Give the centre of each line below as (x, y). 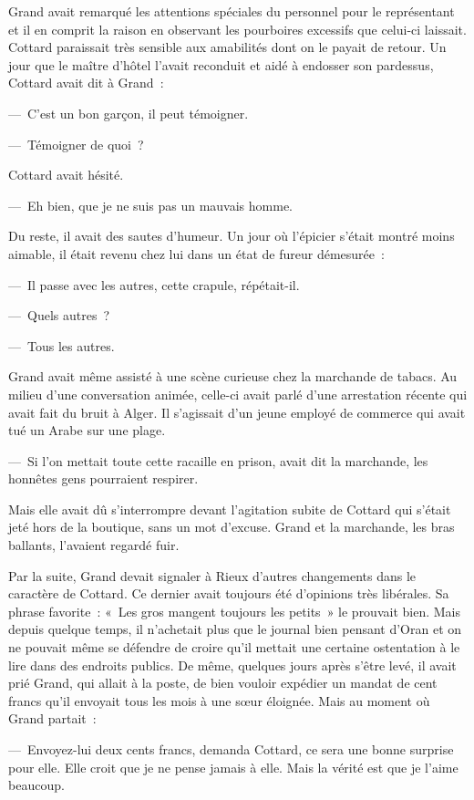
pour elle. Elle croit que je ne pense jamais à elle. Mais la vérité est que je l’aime (233, 767)
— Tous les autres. (62, 345)
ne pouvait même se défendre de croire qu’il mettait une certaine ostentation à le (234, 647)
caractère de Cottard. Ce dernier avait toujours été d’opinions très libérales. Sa (229, 593)
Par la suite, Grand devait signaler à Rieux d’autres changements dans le (212, 575)
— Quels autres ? (59, 315)
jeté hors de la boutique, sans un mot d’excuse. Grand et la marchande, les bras (232, 527)
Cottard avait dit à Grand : (86, 83)
